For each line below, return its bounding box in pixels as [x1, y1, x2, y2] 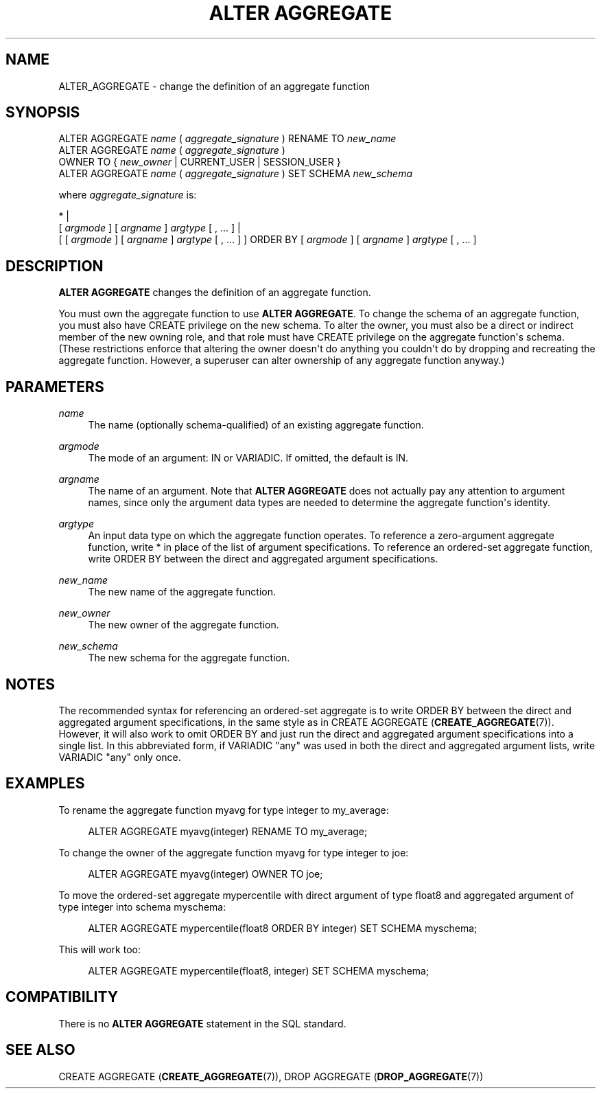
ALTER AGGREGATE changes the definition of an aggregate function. [58, 286, 371, 299]
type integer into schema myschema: [58, 900, 226, 913]
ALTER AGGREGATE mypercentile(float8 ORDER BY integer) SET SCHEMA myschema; [88, 922, 478, 934]
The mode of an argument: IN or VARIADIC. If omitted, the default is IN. [88, 452, 409, 464]
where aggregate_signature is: [58, 189, 197, 201]
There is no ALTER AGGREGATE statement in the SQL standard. [58, 1017, 346, 1029]
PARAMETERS [5, 378, 104, 396]
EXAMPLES [5, 775, 85, 793]
